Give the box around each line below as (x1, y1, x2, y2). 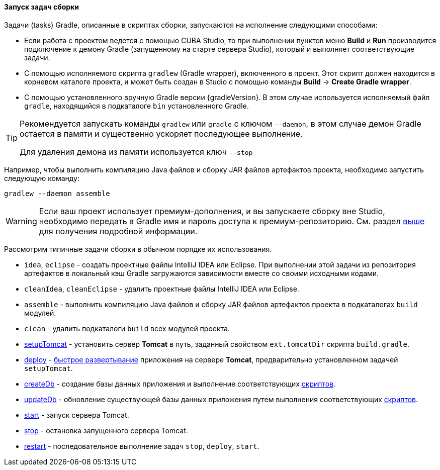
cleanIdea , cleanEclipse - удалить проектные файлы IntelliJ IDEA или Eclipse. (24, 284, 299, 293)
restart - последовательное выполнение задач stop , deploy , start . (24, 441, 259, 450)
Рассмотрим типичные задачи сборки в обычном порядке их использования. (4, 244, 272, 253)
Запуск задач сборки (4, 3, 79, 11)
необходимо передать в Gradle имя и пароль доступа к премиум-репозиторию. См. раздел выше (39, 216, 425, 226)
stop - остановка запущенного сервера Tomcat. (24, 426, 188, 435)
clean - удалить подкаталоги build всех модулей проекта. (24, 324, 230, 333)
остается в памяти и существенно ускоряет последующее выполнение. (20, 128, 303, 139)
